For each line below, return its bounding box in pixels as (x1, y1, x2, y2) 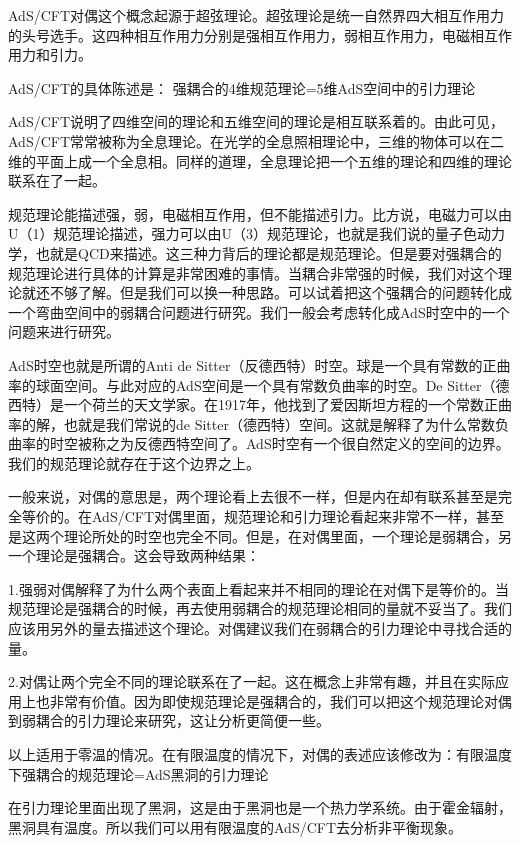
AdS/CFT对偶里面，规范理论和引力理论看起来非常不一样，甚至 (91, 506, 505, 527)
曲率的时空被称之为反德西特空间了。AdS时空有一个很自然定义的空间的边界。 (8, 433, 510, 454)
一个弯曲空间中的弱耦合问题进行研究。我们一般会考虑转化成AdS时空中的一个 (8, 301, 510, 322)
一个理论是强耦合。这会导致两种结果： (8, 545, 260, 566)
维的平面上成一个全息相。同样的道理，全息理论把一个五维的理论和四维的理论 (8, 150, 512, 171)
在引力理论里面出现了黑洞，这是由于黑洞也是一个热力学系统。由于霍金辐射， (8, 797, 512, 818)
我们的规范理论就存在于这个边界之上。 (8, 452, 260, 473)
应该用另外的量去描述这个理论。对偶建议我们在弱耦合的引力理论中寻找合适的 (8, 618, 512, 639)
